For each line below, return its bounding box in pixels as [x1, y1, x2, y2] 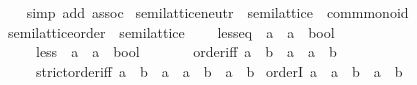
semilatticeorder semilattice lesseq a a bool [7, 21, 335, 42]
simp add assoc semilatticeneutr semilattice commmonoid [26, 2, 409, 22]
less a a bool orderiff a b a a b [35, 41, 337, 62]
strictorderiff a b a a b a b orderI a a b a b [35, 60, 403, 81]
